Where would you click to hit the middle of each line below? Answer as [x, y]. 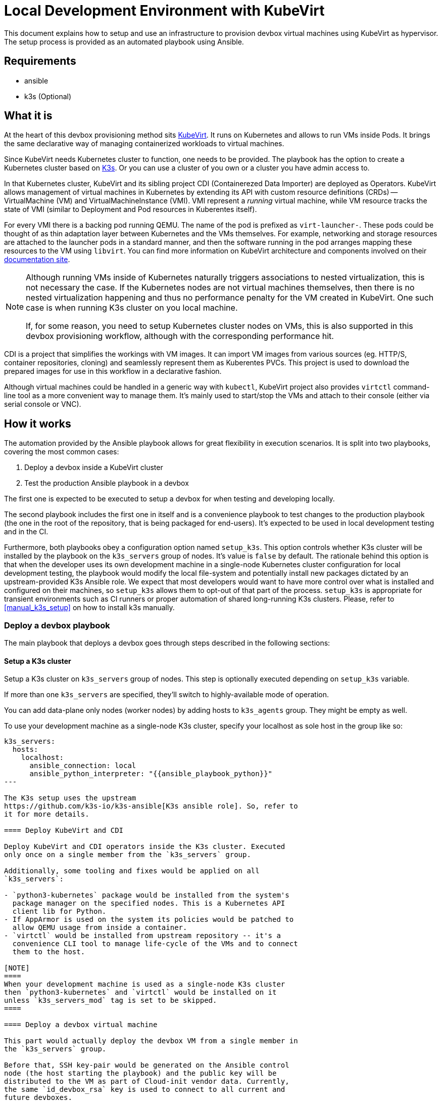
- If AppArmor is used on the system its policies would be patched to [149, 920]
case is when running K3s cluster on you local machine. [132, 308]
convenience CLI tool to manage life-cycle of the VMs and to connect [155, 944]
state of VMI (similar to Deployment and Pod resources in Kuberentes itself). [131, 209]
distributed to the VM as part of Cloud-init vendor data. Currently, [147, 1081]
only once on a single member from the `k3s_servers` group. [128, 855]
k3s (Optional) [48, 96]
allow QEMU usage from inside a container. [100, 928]
